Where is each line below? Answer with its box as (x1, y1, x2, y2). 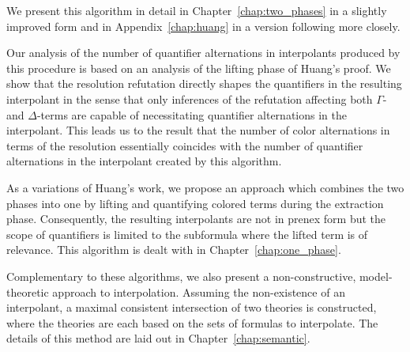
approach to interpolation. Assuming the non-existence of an (52, 283, 345, 300)
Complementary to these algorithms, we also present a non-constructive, (6, 267, 356, 284)
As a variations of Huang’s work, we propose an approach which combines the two (6, 179, 404, 195)
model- (359, 267, 393, 284)
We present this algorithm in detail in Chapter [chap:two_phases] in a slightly (6, 2, 387, 18)
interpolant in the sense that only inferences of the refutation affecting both (6, 90, 373, 107)
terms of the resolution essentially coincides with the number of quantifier (6, 137, 363, 153)
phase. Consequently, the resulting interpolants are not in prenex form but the (6, 210, 386, 227)
